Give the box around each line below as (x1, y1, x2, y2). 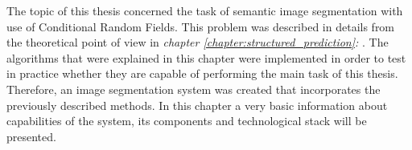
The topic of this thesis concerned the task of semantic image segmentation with (6, 2, 403, 18)
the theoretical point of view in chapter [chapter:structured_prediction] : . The (6, 34, 389, 51)
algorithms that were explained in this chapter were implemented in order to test (6, 49, 406, 66)
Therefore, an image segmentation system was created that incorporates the (6, 80, 381, 97)
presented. (6, 128, 56, 144)
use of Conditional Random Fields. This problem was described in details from (6, 18, 395, 34)
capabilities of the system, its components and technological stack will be (6, 112, 367, 129)
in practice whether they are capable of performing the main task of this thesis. (6, 65, 398, 82)
